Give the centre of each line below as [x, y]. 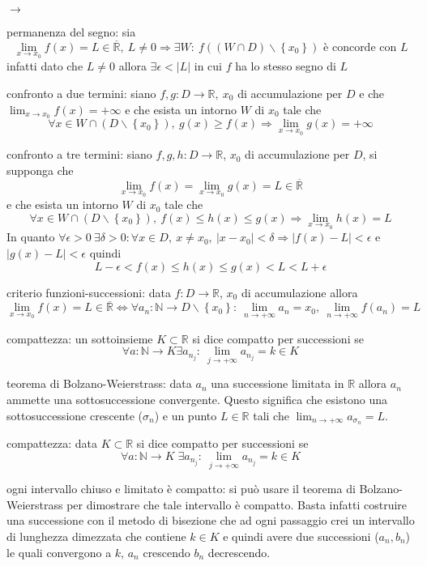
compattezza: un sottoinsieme [80, 338]
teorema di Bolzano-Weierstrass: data [99, 383]
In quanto [31, 237]
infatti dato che [45, 66]
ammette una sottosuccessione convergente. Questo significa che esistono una [197, 399]
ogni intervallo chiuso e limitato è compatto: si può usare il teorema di [181, 489]
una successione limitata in [278, 383]
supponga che [40, 170]
